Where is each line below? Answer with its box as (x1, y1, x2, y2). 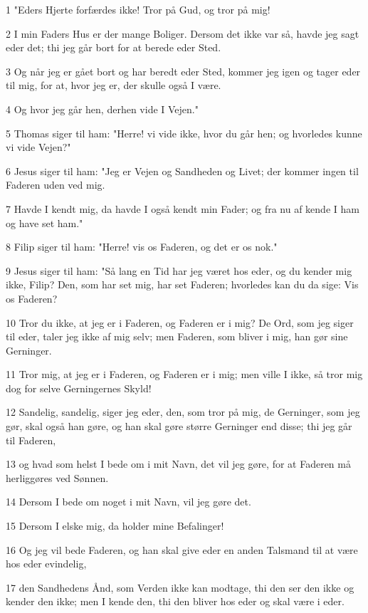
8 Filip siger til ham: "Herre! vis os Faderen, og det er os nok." (6, 239, 278, 254)
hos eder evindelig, (6, 556, 87, 571)
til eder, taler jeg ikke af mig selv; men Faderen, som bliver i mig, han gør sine (6, 329, 348, 344)
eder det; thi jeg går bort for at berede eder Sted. (6, 40, 221, 55)
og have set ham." (6, 215, 83, 230)
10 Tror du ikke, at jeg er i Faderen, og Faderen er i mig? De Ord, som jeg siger (6, 315, 354, 330)
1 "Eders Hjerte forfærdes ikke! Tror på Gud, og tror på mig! (6, 2, 270, 16)
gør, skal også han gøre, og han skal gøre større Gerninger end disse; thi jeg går (6, 419, 352, 434)
